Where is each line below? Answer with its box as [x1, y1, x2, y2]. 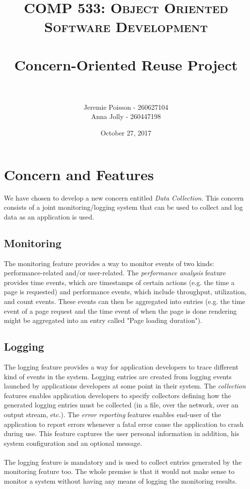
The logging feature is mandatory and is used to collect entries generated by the [4, 456, 242, 467]
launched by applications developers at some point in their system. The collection [4, 381, 246, 391]
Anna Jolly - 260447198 [91, 111, 161, 121]
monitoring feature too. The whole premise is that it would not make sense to [4, 466, 234, 476]
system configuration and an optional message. [4, 438, 142, 448]
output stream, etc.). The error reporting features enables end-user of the [4, 409, 221, 419]
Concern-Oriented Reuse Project [14, 54, 238, 74]
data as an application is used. [4, 211, 94, 221]
